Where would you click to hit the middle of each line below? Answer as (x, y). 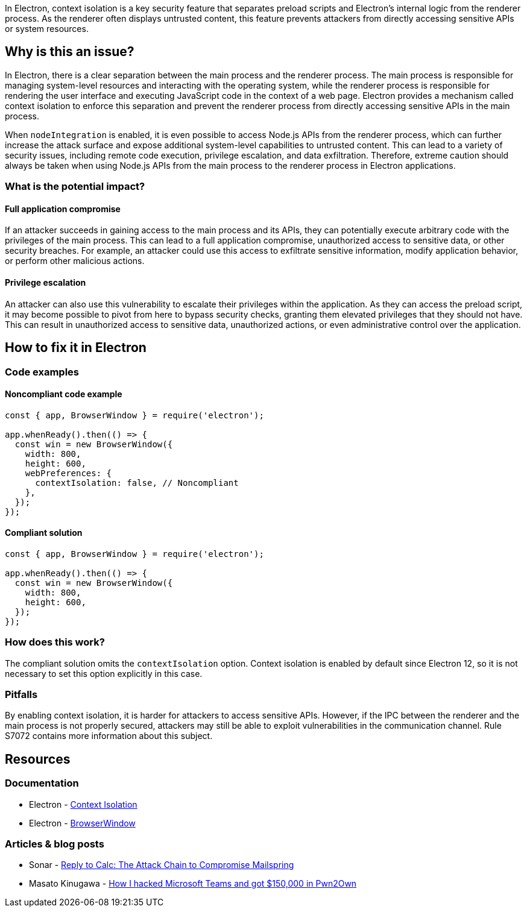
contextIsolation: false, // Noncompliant (137, 483)
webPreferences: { (68, 473)
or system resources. (47, 29)
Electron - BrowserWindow (82, 823)
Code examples (42, 372)
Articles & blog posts (55, 844)
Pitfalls (21, 695)
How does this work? (55, 642)
